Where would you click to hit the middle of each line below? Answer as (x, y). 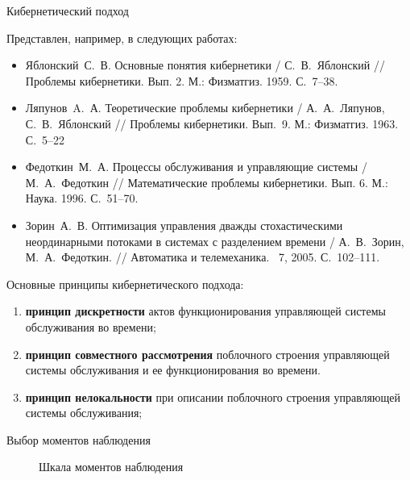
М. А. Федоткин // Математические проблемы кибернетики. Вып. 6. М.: (207, 182)
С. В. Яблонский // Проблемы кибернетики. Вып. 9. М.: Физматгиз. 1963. (212, 123)
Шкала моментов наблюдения (111, 467)
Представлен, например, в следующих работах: (122, 38)
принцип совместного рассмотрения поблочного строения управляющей (207, 354)
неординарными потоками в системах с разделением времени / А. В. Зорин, (215, 241)
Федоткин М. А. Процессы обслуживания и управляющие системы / (196, 167)
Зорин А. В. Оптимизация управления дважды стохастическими (184, 225)
